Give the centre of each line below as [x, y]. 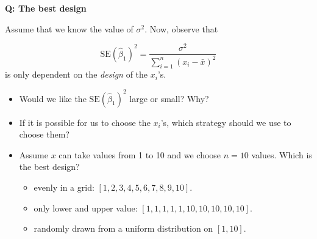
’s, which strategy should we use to [226, 122]
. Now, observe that [181, 28]
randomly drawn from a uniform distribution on [123, 228]
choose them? [44, 134]
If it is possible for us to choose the [85, 122]
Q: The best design [46, 8]
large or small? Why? [169, 98]
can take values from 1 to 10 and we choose [140, 154]
